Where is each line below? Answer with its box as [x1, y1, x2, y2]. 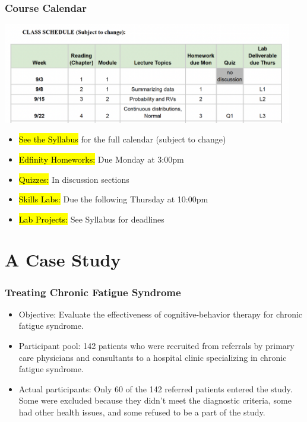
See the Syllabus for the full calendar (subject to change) [18, 133, 226, 145]
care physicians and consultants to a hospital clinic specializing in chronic [18, 351, 287, 363]
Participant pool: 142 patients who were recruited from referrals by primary [18, 339, 295, 352]
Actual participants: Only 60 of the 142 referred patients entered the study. [18, 382, 293, 395]
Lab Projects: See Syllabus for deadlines [18, 212, 164, 225]
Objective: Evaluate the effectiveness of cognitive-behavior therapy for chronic [18, 307, 303, 320]
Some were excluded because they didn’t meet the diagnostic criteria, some [18, 394, 292, 407]
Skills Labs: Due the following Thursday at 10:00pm [18, 193, 208, 205]
